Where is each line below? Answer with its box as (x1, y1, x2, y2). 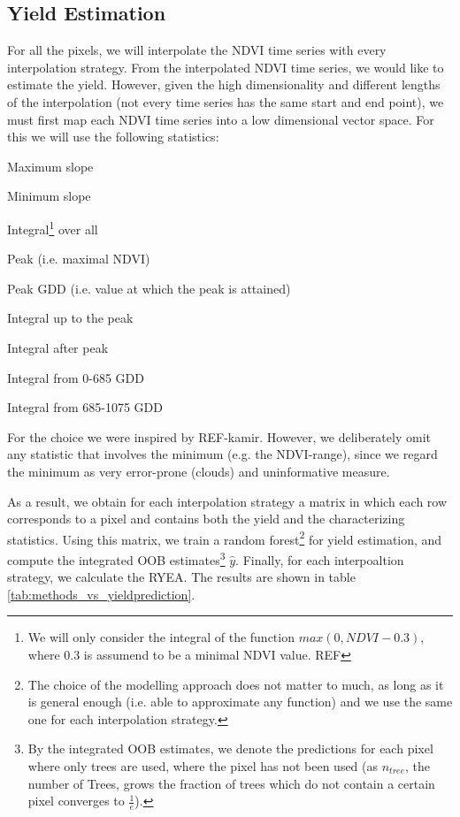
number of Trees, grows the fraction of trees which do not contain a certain (27, 774, 435, 792)
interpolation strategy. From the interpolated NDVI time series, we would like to (7, 57, 444, 76)
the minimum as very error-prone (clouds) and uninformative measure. (7, 462, 390, 480)
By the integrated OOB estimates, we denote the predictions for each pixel (27, 739, 433, 758)
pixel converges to (27, 791, 125, 810)
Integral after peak (7, 338, 109, 356)
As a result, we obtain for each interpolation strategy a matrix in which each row (7, 492, 448, 510)
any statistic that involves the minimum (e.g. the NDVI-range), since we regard (7, 445, 438, 463)
